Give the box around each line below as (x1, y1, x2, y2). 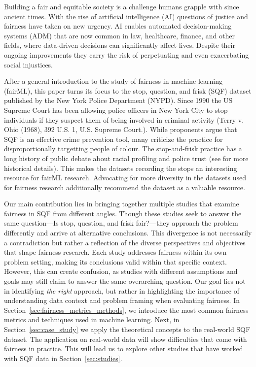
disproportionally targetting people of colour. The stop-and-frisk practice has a (4, 143, 242, 154)
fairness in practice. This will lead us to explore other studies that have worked (4, 343, 243, 354)
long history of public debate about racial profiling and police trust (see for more (4, 153, 249, 163)
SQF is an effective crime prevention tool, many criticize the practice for (4, 133, 223, 144)
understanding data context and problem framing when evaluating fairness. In (4, 295, 240, 305)
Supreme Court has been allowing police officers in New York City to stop (4, 104, 228, 115)
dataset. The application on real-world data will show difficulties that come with (4, 334, 247, 344)
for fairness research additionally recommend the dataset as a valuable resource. (4, 182, 245, 192)
